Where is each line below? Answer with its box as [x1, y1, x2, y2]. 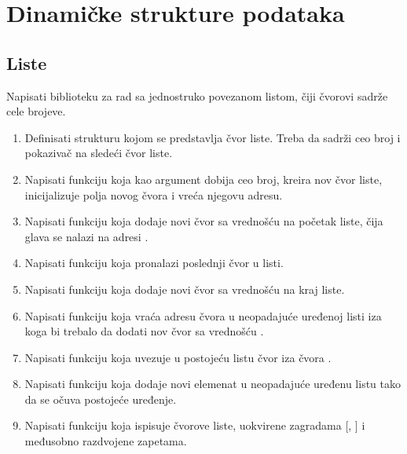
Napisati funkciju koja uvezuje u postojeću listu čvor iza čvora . [24, 349, 332, 365]
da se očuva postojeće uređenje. [24, 390, 177, 407]
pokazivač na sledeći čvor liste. [24, 145, 173, 161]
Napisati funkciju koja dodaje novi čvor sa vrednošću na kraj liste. [24, 280, 345, 297]
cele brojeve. [6, 103, 66, 119]
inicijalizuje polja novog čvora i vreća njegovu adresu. [24, 186, 283, 203]
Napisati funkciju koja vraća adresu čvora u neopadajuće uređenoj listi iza [24, 307, 382, 324]
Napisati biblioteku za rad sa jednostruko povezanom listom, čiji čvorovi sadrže [6, 87, 388, 104]
